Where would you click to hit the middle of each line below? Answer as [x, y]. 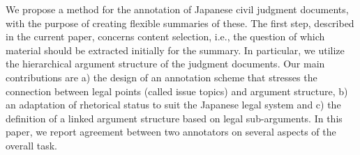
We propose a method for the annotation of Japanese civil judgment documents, [177, 9]
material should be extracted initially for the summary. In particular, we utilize [175, 50]
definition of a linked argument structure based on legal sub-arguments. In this [174, 118]
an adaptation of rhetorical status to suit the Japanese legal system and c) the [173, 105]
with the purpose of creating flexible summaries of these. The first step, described [180, 23]
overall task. [32, 145]
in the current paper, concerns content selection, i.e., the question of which [165, 36]
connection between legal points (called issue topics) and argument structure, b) [177, 91]
